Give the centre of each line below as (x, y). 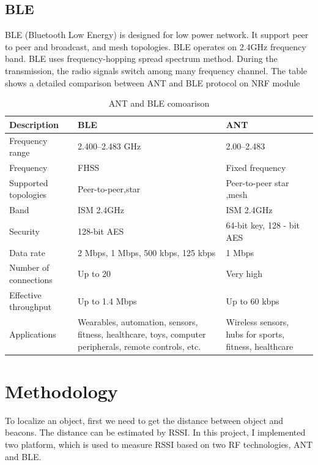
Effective (25, 294)
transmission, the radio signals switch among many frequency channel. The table (156, 70)
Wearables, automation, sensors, (138, 322)
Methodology (61, 391)
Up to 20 (94, 274)
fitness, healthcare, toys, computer (142, 334)
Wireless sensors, (257, 322)
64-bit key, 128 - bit (263, 225)
